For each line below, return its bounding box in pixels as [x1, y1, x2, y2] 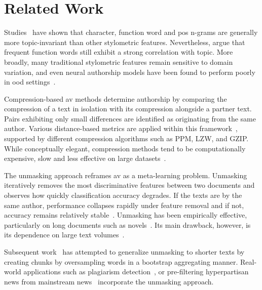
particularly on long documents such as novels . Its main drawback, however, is [4, 219, 251, 230]
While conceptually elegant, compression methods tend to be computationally [4, 143, 246, 153]
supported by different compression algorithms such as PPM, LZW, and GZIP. [4, 133, 249, 144]
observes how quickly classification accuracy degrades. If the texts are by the [4, 190, 242, 200]
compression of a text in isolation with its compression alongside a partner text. [4, 103, 252, 114]
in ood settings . [4, 76, 56, 87]
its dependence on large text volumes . [4, 229, 125, 240]
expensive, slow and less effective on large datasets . [4, 153, 166, 163]
